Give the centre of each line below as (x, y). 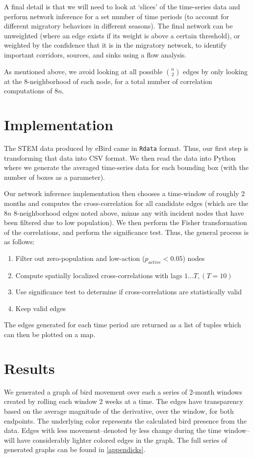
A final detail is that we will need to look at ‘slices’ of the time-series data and (122, 6)
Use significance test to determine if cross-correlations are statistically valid (128, 292)
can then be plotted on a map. (50, 334)
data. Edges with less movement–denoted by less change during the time (113, 430)
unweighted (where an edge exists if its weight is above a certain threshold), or (122, 35)
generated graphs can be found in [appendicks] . (75, 449)
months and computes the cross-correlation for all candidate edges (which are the (126, 203)
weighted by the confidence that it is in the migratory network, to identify (115, 45)
